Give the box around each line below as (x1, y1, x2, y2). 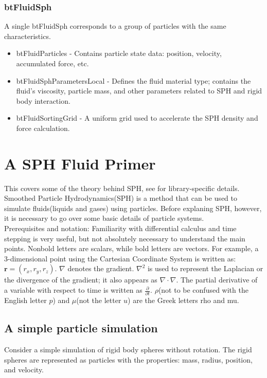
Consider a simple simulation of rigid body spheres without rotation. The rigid (4, 344, 252, 355)
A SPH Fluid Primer (4, 153, 156, 174)
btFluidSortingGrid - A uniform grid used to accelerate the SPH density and (16, 112, 258, 123)
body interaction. (16, 95, 70, 106)
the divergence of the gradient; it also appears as (4, 274, 157, 285)
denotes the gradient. (67, 263, 134, 274)
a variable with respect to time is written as (4, 285, 143, 295)
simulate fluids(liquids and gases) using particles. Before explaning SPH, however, (4, 202, 262, 213)
